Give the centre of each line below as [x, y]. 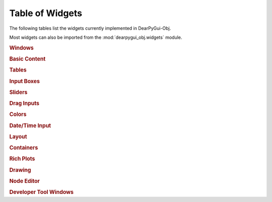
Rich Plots [22, 159]
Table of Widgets [46, 13]
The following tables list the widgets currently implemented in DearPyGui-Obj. [90, 28]
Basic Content [27, 59]
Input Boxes [25, 81]
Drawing [20, 170]
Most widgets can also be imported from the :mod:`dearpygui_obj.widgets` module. [96, 37]
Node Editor [25, 181]
